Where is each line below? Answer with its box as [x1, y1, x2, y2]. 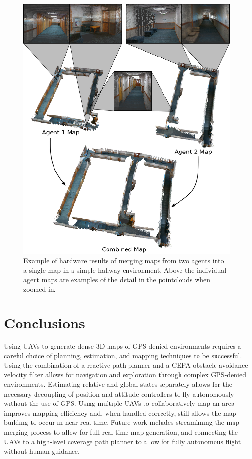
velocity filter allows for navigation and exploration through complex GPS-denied [4, 369, 246, 380]
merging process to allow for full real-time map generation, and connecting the [4, 427, 238, 437]
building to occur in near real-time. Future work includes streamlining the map [4, 417, 240, 427]
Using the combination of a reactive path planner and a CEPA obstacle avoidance [4, 360, 248, 370]
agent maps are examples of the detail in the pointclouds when [23, 274, 211, 285]
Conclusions [4, 312, 85, 332]
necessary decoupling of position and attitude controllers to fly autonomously [4, 388, 234, 399]
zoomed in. [23, 284, 56, 294]
